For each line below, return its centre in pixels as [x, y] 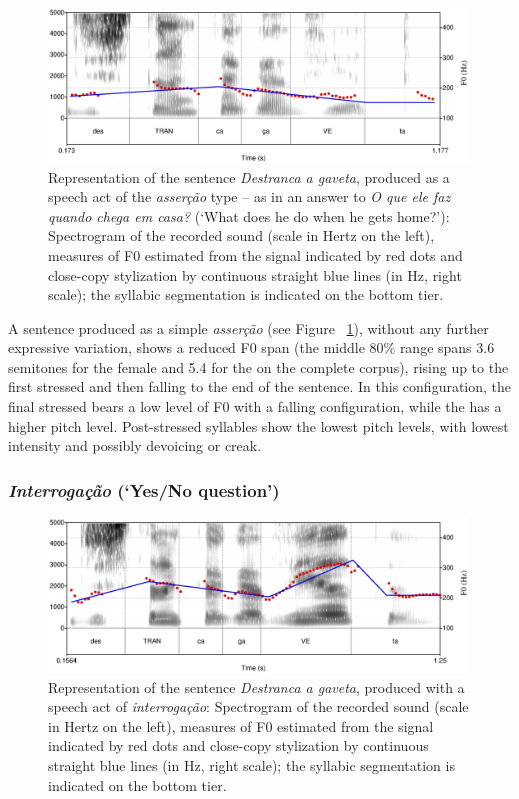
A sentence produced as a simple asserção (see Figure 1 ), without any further [248, 327]
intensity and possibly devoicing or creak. [135, 445]
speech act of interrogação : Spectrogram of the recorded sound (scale [258, 706]
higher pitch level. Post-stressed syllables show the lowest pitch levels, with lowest [258, 425]
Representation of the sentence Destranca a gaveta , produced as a [249, 176]
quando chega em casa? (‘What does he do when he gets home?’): [249, 215]
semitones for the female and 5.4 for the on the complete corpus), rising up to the [258, 366]
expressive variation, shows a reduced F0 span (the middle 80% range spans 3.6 [251, 347]
